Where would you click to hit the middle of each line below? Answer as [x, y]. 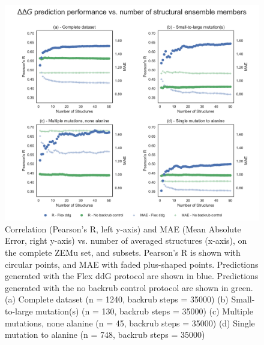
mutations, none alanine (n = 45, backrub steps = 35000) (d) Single [130, 323]
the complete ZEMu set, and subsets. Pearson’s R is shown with [123, 252]
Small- [243, 299]
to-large [19, 311]
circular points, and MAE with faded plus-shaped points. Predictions [132, 264]
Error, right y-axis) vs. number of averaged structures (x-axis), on [126, 240]
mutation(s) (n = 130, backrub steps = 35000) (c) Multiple [145, 311]
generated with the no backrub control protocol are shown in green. [129, 287]
